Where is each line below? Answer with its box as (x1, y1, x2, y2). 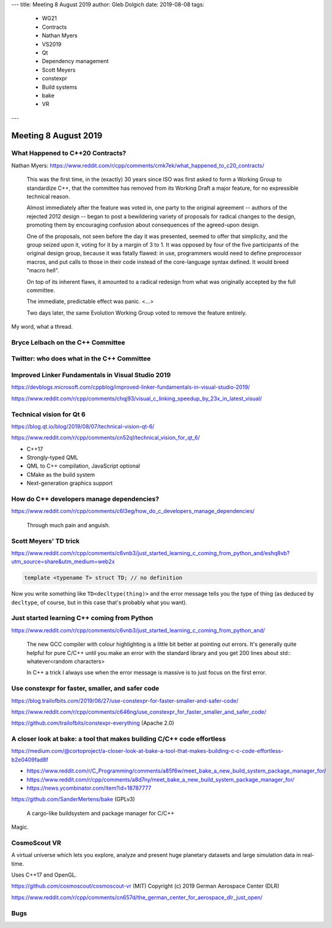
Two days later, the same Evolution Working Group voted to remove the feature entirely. (26, 309, 247, 316)
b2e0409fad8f (11, 756, 48, 763)
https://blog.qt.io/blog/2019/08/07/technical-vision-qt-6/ (11, 422, 155, 430)
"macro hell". (26, 267, 59, 274)
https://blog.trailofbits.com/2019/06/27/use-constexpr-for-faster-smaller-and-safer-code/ (11, 697, 238, 704)
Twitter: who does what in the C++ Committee (11, 354, 151, 363)
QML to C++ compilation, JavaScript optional (26, 462, 141, 470)
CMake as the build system (26, 471, 95, 478)
